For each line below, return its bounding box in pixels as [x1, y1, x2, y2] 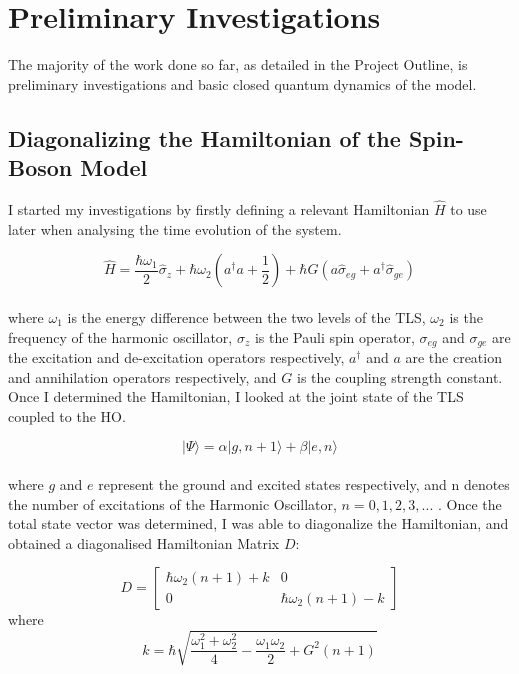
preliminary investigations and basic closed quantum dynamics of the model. [8, 73, 477, 94]
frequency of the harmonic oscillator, [8, 326, 233, 347]
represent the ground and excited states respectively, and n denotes [98, 473, 510, 494]
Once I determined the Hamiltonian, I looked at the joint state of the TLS [8, 386, 464, 407]
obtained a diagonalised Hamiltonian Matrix [8, 532, 280, 553]
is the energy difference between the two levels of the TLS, [67, 306, 426, 327]
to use [450, 199, 487, 220]
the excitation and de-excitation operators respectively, [8, 346, 345, 367]
